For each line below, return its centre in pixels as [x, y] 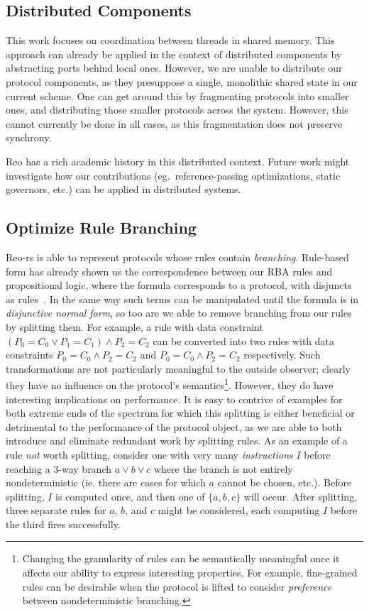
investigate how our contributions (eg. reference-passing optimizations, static [173, 175]
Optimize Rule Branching [101, 228]
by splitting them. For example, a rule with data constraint [134, 326]
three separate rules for [56, 510]
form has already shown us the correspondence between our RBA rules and [169, 271]
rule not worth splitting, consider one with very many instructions [149, 454]
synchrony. [29, 137]
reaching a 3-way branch [59, 468]
